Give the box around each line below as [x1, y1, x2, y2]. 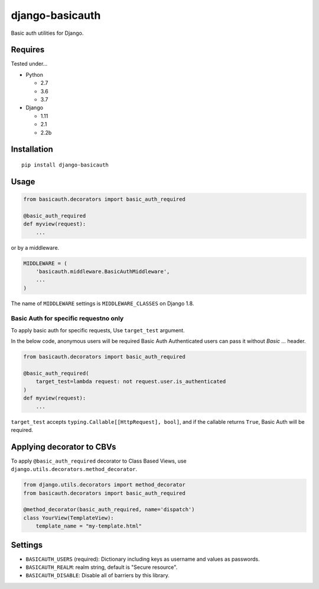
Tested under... [11, 60, 48, 67]
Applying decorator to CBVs [11, 441, 116, 451]
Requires [11, 45, 45, 55]
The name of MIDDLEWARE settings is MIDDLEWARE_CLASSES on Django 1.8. [11, 300, 194, 307]
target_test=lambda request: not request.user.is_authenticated [35, 378, 226, 385]
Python [25, 71, 44, 78]
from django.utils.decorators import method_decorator [23, 482, 185, 488]
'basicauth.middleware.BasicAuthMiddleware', [35, 268, 170, 274]
